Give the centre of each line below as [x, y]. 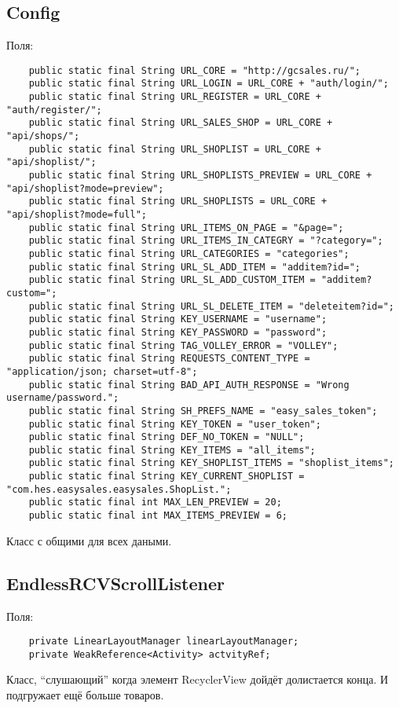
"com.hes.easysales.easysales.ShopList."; [119, 489]
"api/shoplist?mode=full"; [77, 215]
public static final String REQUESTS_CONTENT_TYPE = [169, 359]
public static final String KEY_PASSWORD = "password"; [178, 332]
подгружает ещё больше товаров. [85, 695]
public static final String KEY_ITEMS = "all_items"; [172, 450]
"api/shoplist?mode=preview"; [85, 188]
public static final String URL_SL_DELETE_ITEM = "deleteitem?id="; [211, 306]
